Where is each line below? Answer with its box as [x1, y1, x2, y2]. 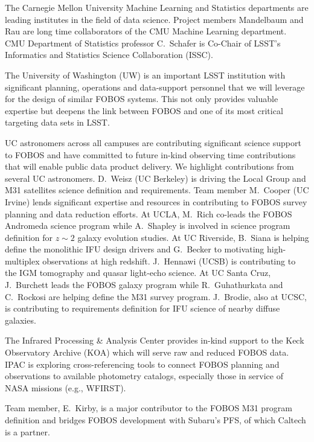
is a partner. [5, 425, 50, 438]
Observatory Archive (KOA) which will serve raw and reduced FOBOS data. [5, 346, 289, 359]
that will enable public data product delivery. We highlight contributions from [5, 160, 294, 173]
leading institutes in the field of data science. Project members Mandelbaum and [5, 13, 304, 25]
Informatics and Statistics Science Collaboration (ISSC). [5, 48, 213, 61]
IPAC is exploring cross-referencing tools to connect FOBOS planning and [5, 357, 280, 370]
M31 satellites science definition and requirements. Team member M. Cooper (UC [5, 184, 309, 196]
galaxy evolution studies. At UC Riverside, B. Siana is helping [77, 231, 309, 243]
